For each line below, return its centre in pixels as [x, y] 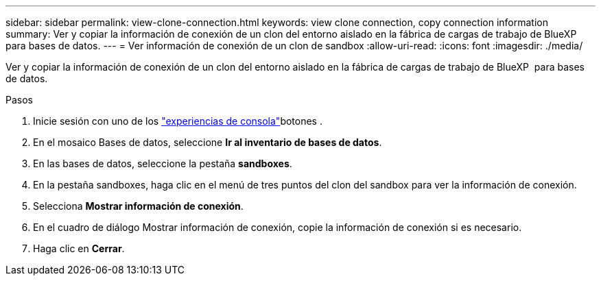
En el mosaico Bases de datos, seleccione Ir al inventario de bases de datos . [208, 142]
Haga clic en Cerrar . [79, 248]
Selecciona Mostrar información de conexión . [138, 206]
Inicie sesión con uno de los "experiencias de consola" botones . [178, 121]
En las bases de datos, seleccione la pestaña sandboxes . [163, 163]
